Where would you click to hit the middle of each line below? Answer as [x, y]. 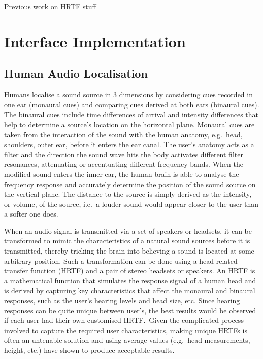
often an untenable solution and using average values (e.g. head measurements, [127, 340]
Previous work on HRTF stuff [50, 6]
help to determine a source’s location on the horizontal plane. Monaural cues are [129, 124]
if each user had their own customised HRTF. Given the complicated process [124, 320]
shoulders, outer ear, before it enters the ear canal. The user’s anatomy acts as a [129, 144]
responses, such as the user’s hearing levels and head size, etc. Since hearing [122, 300]
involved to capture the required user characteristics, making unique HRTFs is [126, 330]
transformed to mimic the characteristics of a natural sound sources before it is [127, 241]
